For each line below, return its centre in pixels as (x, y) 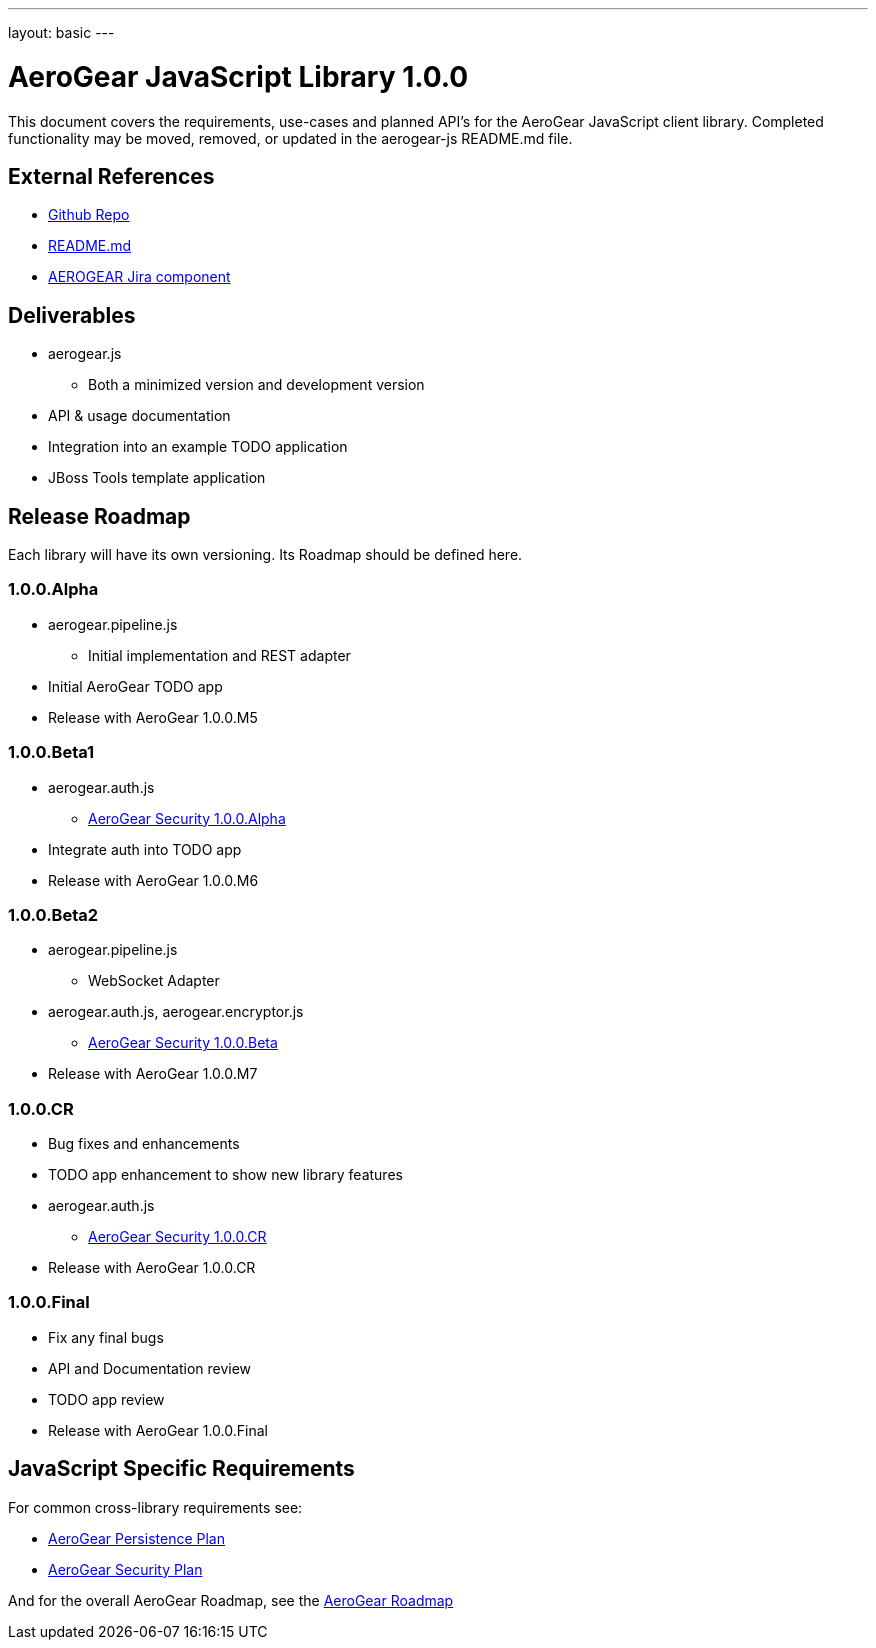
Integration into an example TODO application (198, 447)
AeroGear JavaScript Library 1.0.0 (238, 76)
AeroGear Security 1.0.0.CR (177, 1237)
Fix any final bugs (106, 1337)
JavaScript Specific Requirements (181, 1469)
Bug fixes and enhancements (144, 1144)
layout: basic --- (61, 32)
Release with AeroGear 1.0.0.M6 (153, 880)
